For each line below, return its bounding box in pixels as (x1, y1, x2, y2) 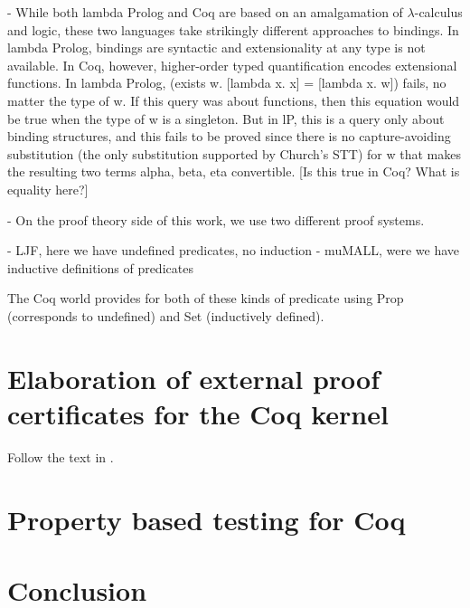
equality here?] (7, 179, 89, 198)
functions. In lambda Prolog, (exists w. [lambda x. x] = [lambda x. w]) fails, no (7, 73, 446, 92)
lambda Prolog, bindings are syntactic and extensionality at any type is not (7, 38, 426, 57)
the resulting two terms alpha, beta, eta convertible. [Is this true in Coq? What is (7, 162, 460, 181)
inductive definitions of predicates (7, 258, 193, 277)
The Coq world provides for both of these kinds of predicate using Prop (7, 289, 404, 308)
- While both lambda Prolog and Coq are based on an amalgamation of (7, 3, 403, 21)
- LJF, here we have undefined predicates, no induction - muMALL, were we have (7, 241, 460, 260)
